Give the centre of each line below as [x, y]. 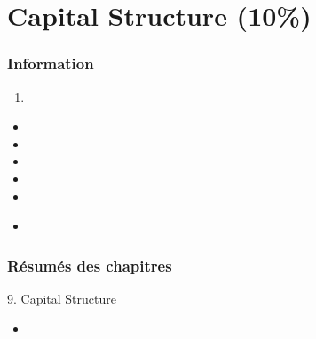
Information [51, 63]
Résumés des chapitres [90, 265]
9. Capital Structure [62, 298]
